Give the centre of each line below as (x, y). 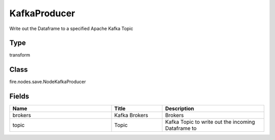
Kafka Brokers (131, 116)
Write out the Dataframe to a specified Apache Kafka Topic (71, 29)
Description (180, 108)
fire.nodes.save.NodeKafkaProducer (48, 82)
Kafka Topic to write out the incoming (210, 122)
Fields (19, 96)
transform (20, 55)
